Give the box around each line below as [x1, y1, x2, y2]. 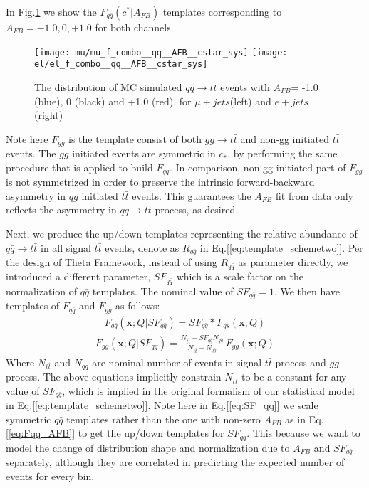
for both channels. [95, 20, 174, 34]
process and [275, 354, 326, 369]
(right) [34, 107, 63, 122]
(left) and [229, 93, 271, 108]
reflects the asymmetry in [6, 202, 117, 217]
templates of [6, 298, 60, 313]
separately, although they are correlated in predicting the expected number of [6, 455, 345, 470]
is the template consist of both [68, 131, 202, 146]
